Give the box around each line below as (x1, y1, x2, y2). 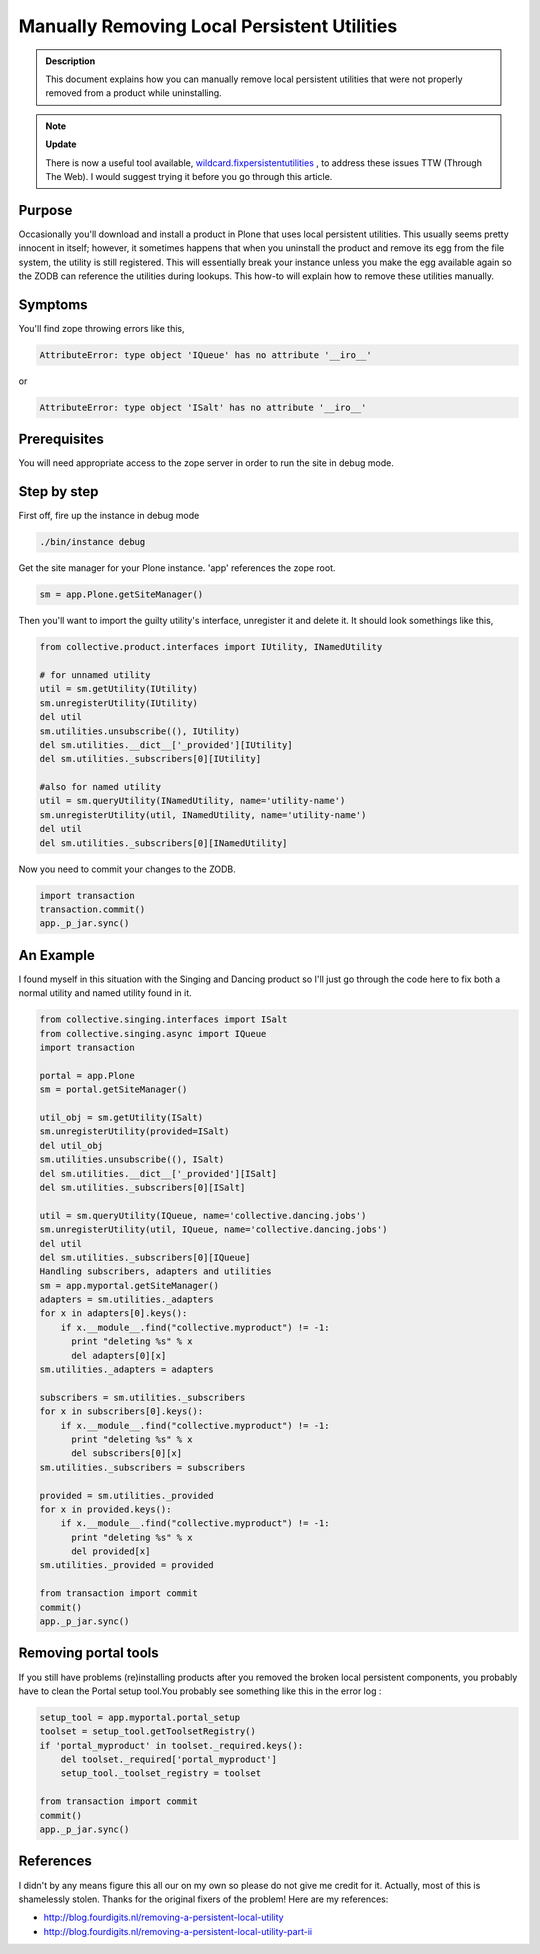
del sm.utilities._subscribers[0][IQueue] (39, 1251, 251, 1263)
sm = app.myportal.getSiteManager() (39, 1280, 220, 1291)
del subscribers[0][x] (71, 1448, 183, 1459)
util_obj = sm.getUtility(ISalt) (39, 1111, 204, 1123)
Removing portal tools (18, 1645, 159, 1662)
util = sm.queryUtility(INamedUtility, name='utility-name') (39, 795, 346, 807)
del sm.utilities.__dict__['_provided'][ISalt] (39, 1168, 277, 1179)
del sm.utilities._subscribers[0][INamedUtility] (39, 837, 288, 849)
